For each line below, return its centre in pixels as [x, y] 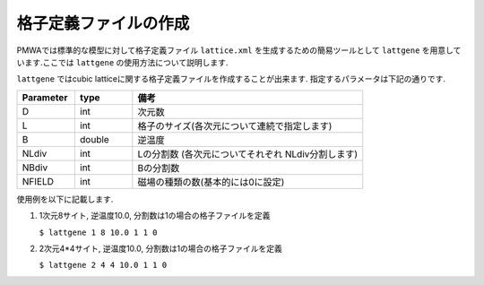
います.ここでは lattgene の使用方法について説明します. [122, 62]
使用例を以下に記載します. [65, 199]
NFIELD [38, 181]
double [94, 139]
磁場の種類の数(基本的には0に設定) [211, 182]
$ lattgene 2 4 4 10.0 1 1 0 [103, 265]
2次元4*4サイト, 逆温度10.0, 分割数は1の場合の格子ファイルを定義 [160, 248]
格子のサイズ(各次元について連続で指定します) [235, 125]
